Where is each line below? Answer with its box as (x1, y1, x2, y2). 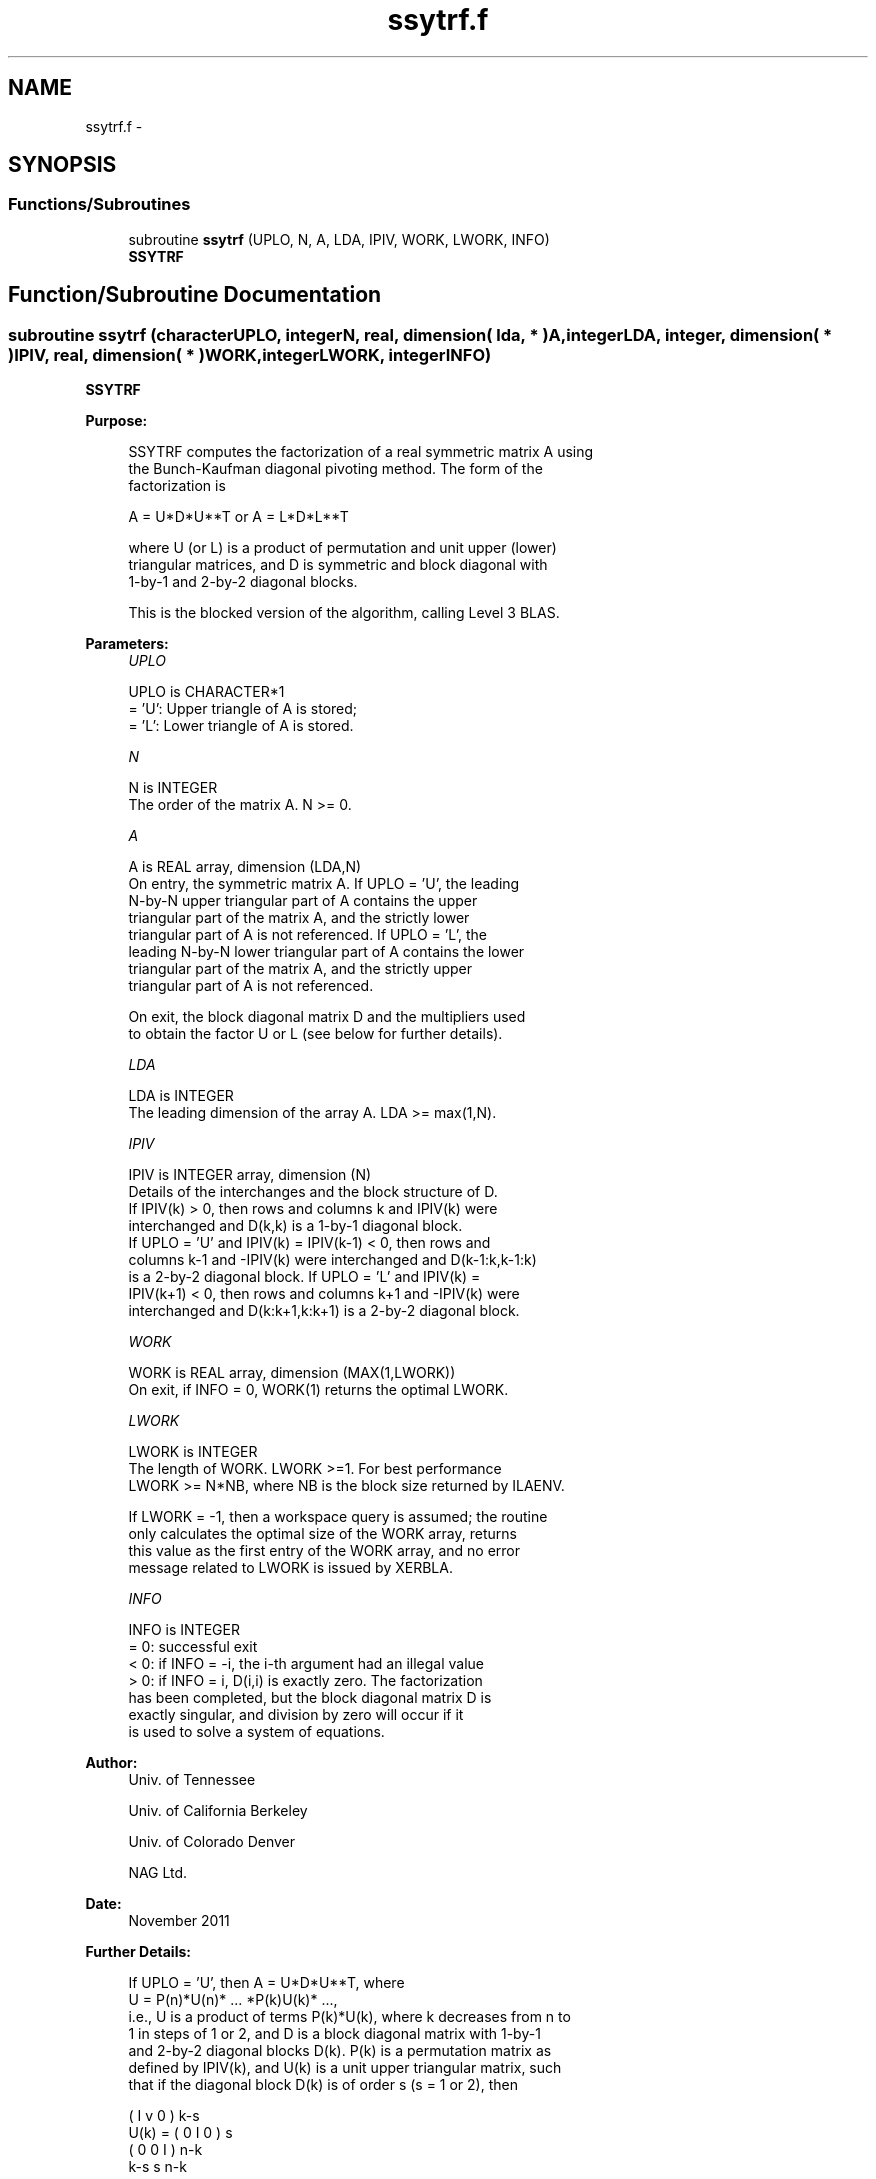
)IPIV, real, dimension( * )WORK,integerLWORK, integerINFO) (8, 344, 492, 365)
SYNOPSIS (8, 152, 117, 178)
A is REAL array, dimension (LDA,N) (128, 858, 362, 876)
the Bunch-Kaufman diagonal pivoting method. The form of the (128, 460, 543, 478)
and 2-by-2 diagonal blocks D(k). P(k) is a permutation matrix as (128, 2042, 552, 2060)
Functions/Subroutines (8, 194, 191, 215)
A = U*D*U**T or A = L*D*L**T (128, 508, 349, 526)
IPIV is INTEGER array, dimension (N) (128, 1166, 372, 1184)
